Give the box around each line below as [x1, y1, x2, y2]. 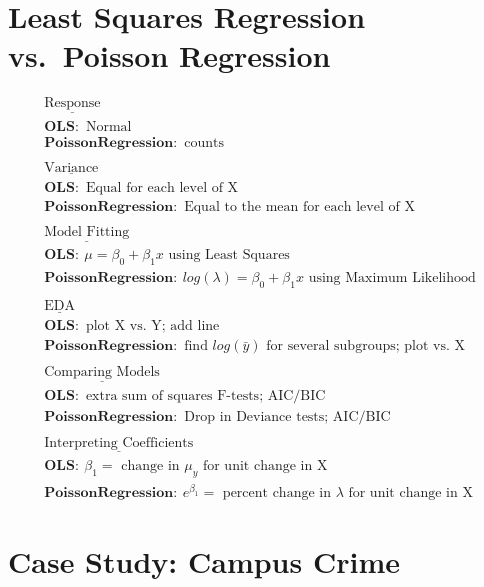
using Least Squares [168, 248, 290, 263]
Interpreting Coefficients [44, 435, 194, 450]
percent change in [222, 486, 331, 501]
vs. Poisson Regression [8, 35, 331, 76]
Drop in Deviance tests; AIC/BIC [184, 409, 391, 424]
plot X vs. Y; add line [85, 319, 220, 334]
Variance [44, 160, 99, 175]
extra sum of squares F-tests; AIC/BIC [85, 388, 326, 403]
